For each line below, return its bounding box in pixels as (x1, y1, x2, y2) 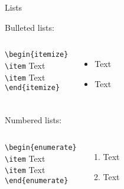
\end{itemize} (5, 84, 60, 92)
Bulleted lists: (5, 21, 54, 33)
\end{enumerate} (5, 176, 68, 185)
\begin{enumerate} (5, 143, 77, 152)
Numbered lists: (5, 114, 62, 126)
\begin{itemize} (5, 50, 68, 59)
